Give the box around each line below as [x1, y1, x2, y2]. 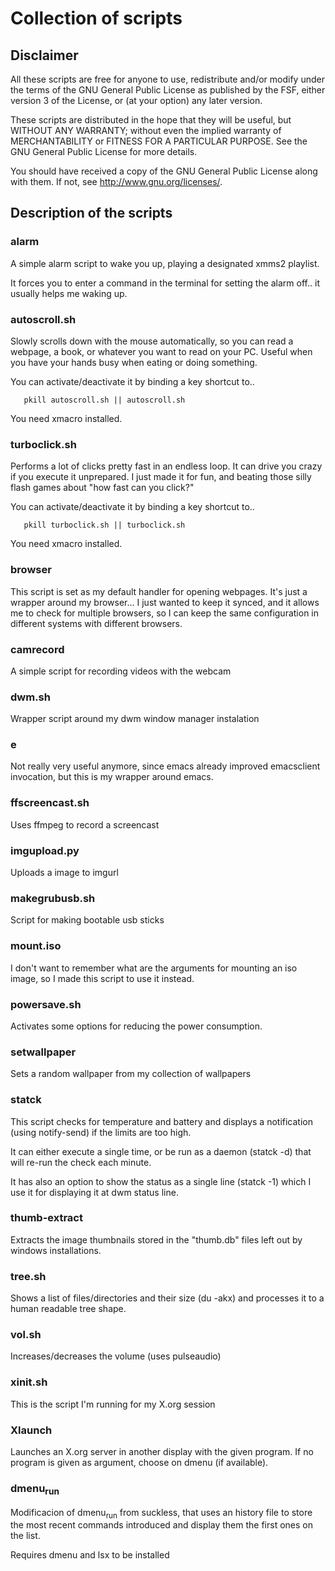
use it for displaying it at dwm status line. [10, 1186, 179, 1198]
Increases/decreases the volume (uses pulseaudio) [10, 1350, 222, 1362]
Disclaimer [10, 47, 79, 64]
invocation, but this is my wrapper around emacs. [10, 771, 214, 783]
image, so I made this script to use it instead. [10, 972, 195, 984]
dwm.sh [10, 690, 51, 704]
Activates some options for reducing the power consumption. [10, 1020, 263, 1032]
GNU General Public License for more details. [10, 146, 198, 157]
